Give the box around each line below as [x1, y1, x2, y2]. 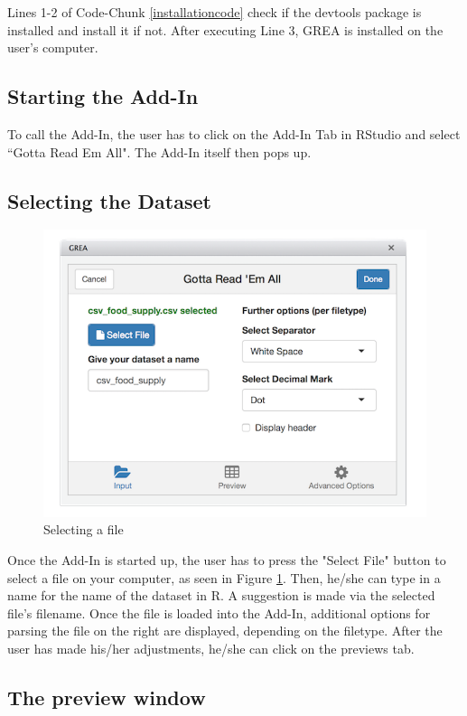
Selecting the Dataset [7, 186, 211, 214]
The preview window [7, 683, 206, 711]
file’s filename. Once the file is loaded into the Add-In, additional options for [7, 603, 431, 622]
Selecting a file [43, 520, 124, 539]
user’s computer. [7, 38, 98, 57]
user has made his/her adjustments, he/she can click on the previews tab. [7, 639, 415, 657]
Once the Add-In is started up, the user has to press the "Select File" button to [7, 551, 446, 570]
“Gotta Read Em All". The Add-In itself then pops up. [7, 142, 312, 161]
